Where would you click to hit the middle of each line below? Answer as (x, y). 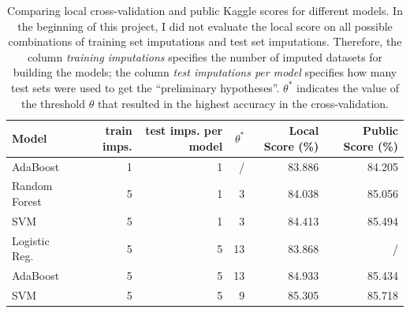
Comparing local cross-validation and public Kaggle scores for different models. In (205, 10)
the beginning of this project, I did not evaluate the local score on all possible (205, 26)
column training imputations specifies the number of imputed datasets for (205, 56)
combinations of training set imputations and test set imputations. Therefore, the (205, 41)
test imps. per (184, 130)
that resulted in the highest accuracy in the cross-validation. (243, 103)
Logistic (31, 240)
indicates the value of (348, 87)
